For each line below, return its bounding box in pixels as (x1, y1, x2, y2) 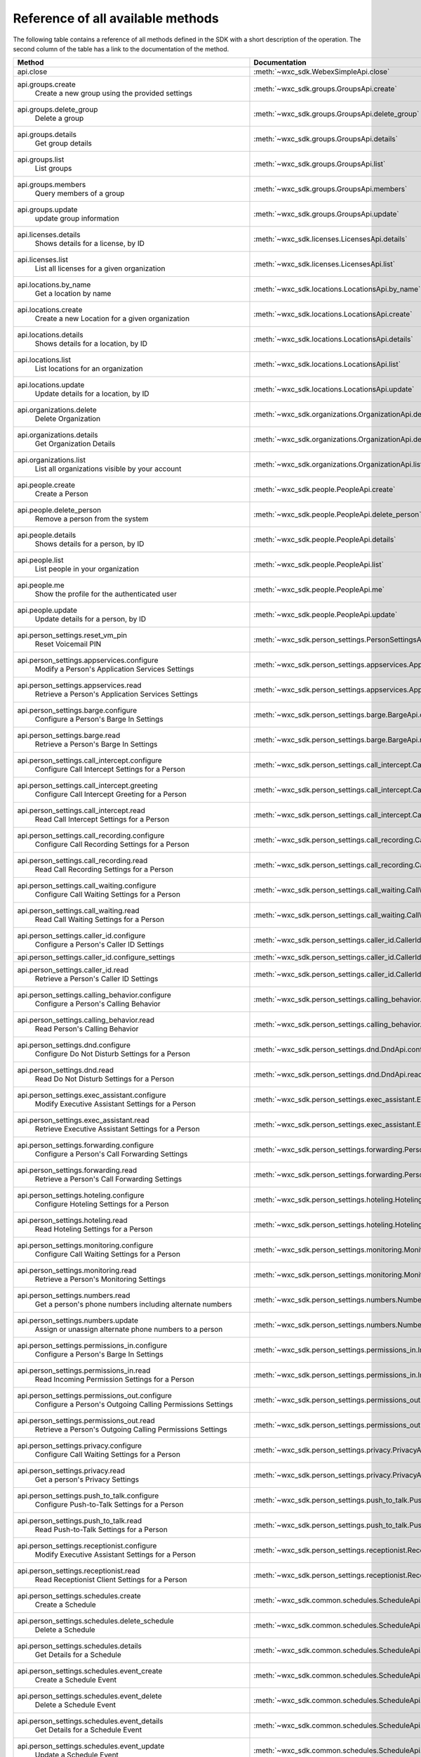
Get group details (34, 138, 93, 148)
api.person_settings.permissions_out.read (17, 1416, 156, 1426)
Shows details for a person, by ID (34, 539, 145, 549)
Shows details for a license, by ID (34, 239, 145, 249)
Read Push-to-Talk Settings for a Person (34, 1525, 168, 1535)
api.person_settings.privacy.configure (17, 1441, 142, 1451)
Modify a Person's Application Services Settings (34, 664, 194, 674)
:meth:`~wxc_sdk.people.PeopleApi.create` (253, 485, 396, 495)
